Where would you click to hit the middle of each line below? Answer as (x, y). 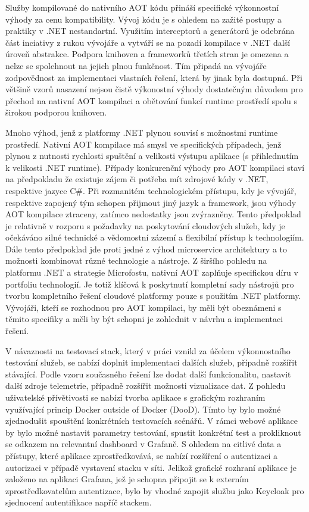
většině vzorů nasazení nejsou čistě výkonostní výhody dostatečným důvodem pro (154, 89)
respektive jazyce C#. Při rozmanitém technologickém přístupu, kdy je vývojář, (151, 190)
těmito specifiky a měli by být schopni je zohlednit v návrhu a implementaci (144, 319)
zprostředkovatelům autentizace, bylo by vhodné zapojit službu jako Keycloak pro (155, 490)
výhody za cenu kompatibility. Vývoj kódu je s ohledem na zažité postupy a (144, 19)
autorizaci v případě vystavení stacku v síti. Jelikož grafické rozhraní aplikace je (151, 467)
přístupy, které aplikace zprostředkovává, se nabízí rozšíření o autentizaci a (142, 455)
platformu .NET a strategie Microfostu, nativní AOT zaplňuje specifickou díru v (152, 272)
